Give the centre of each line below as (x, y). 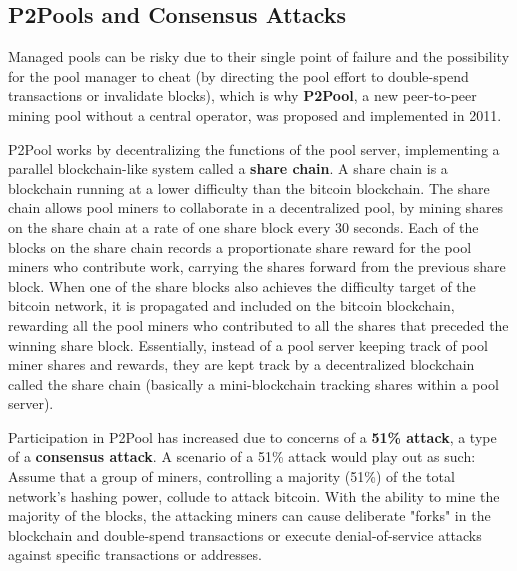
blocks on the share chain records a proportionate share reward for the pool (240, 246)
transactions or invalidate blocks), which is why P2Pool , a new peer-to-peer (242, 95)
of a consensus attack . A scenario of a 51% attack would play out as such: (242, 456)
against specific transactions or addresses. (135, 554)
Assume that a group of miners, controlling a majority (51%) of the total (231, 476)
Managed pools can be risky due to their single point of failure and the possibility (259, 56)
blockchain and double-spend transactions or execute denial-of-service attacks (245, 534)
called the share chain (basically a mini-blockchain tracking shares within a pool (253, 383)
